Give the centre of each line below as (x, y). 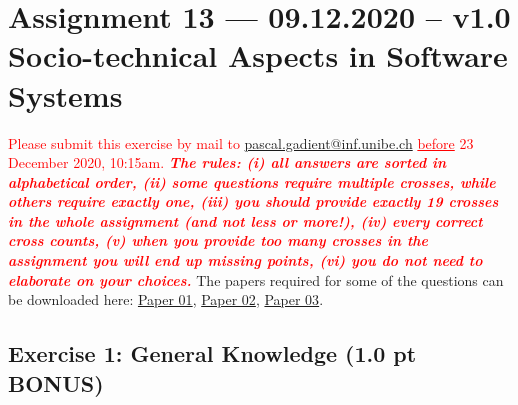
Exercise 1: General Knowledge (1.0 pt (212, 353)
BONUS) (56, 382)
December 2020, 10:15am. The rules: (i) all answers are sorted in (227, 162)
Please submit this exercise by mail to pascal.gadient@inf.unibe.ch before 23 (241, 142)
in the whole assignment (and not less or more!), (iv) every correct (245, 220)
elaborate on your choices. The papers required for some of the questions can (256, 279)
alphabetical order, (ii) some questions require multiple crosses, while (252, 181)
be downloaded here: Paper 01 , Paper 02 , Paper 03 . (166, 299)
